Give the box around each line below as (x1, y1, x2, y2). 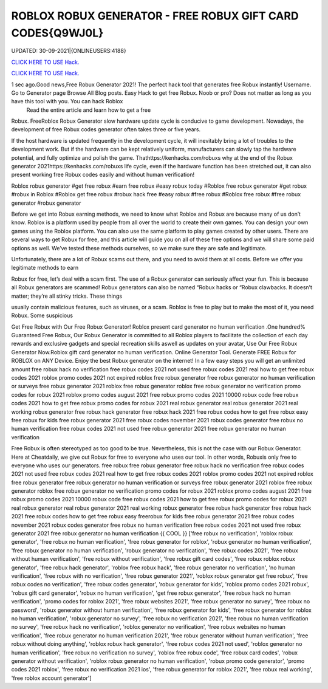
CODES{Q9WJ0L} (11, 26, 104, 39)
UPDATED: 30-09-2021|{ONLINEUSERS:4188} (11, 47, 127, 55)
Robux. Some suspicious (11, 312, 73, 319)
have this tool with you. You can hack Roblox (11, 98, 123, 105)
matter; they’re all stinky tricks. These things (11, 292, 123, 300)
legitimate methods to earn (11, 264, 79, 272)
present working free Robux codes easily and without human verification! (11, 171, 195, 179)
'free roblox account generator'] (11, 674, 92, 682)
